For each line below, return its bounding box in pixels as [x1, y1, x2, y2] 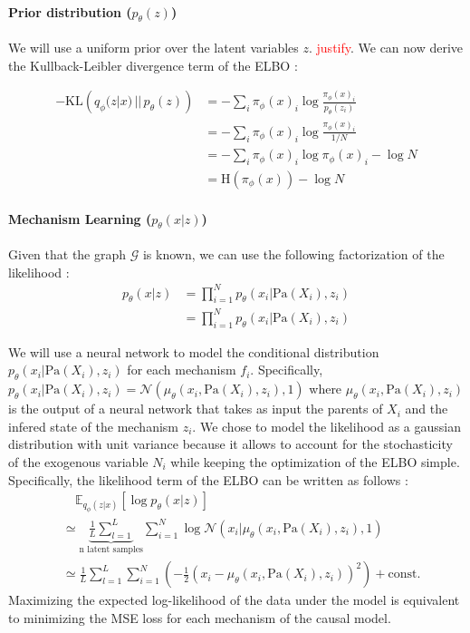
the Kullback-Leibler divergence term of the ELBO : [8, 55, 298, 74]
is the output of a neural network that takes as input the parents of [8, 399, 383, 418]
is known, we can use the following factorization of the [142, 244, 445, 263]
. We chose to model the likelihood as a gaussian [192, 416, 461, 435]
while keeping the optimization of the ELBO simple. [170, 452, 460, 471]
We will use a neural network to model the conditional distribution [8, 342, 379, 361]
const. [388, 568, 421, 581]
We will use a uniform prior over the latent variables [8, 38, 299, 56]
